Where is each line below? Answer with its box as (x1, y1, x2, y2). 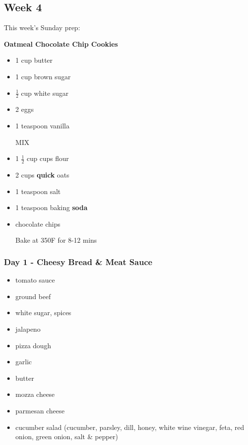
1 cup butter (15, 55, 53, 65)
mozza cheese (15, 389, 55, 399)
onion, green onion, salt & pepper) (15, 431, 118, 442)
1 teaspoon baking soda (15, 202, 88, 213)
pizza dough (15, 340, 51, 350)
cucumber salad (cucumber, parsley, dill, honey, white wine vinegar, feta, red (15, 422, 244, 432)
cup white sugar (21, 88, 69, 98)
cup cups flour (27, 153, 69, 163)
